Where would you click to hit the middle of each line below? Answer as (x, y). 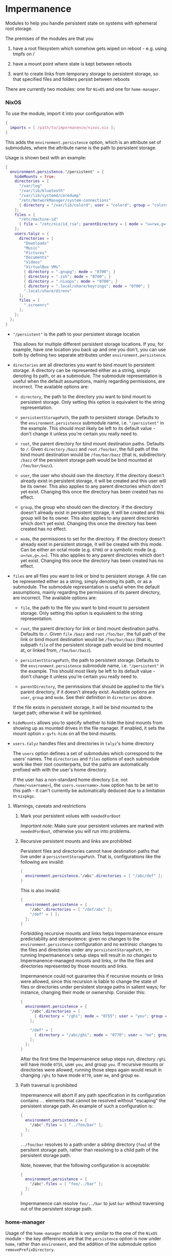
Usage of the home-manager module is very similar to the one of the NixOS (81, 1233)
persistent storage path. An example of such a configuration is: (87, 1106)
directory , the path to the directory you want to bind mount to (86, 396)
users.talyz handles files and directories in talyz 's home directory (83, 743)
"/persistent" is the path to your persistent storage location (76, 334)
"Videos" (33, 262)
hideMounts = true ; (35, 177)
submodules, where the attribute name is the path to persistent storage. (81, 148)
